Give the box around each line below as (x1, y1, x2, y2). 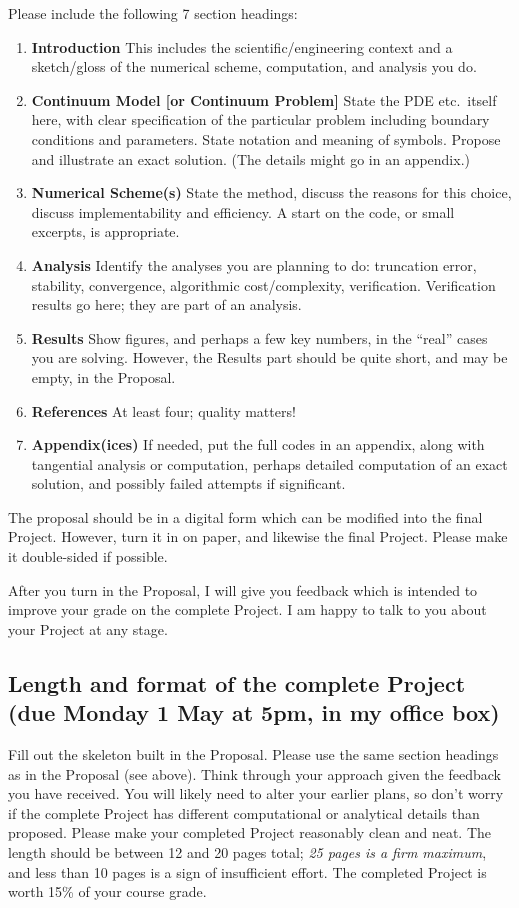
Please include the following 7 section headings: (8, 3, 298, 23)
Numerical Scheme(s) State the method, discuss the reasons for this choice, (31, 182, 512, 203)
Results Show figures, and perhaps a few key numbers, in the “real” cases (31, 327, 488, 348)
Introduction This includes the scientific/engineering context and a (31, 36, 453, 57)
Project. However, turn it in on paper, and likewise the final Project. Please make (8, 526, 508, 547)
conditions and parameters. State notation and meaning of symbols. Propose (31, 128, 501, 149)
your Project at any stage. (8, 618, 168, 639)
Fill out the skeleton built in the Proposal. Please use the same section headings (8, 744, 499, 765)
